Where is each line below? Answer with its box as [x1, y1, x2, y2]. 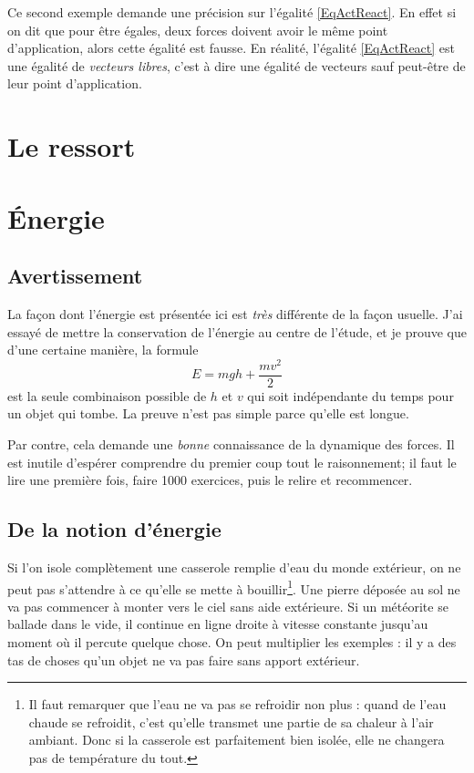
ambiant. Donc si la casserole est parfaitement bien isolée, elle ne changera [28, 730, 445, 749]
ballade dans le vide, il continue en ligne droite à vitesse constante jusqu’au [7, 614, 428, 634]
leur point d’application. [7, 74, 142, 93]
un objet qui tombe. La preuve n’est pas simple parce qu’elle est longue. [7, 404, 409, 423]
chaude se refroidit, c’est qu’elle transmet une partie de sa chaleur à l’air [28, 712, 434, 731]
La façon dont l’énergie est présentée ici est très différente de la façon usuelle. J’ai [7, 304, 463, 323]
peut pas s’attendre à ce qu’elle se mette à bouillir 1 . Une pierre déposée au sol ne [7, 576, 460, 598]
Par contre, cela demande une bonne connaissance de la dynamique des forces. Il [7, 435, 455, 454]
